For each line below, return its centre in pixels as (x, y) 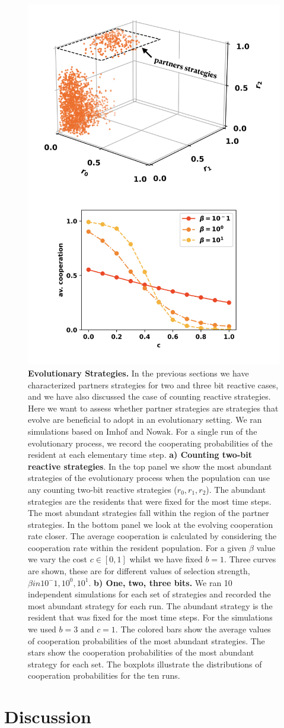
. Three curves (250, 559)
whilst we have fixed (166, 559)
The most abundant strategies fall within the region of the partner (149, 513)
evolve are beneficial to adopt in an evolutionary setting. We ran (145, 420)
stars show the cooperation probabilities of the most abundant (141, 652)
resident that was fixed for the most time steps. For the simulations (150, 617)
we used (42, 629)
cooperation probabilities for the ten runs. (104, 675)
